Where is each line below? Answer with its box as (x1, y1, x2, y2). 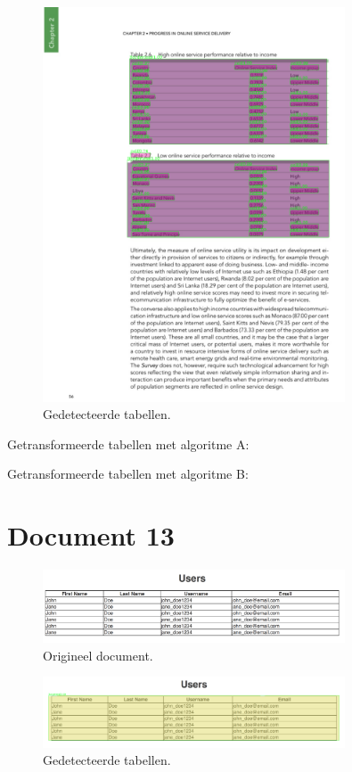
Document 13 (7, 517, 175, 554)
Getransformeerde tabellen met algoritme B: (7, 464, 249, 483)
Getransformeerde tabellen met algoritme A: (7, 434, 250, 453)
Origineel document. (43, 645, 153, 664)
